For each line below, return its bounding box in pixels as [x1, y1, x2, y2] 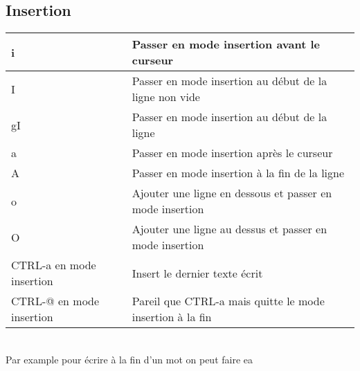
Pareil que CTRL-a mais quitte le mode [132, 293, 325, 309]
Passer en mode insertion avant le [132, 36, 320, 53]
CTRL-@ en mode [11, 293, 100, 309]
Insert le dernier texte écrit [132, 264, 263, 281]
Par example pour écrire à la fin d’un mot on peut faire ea [6, 352, 253, 366]
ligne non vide [132, 89, 200, 105]
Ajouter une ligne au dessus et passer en [132, 221, 327, 237]
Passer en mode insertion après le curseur [132, 145, 333, 161]
